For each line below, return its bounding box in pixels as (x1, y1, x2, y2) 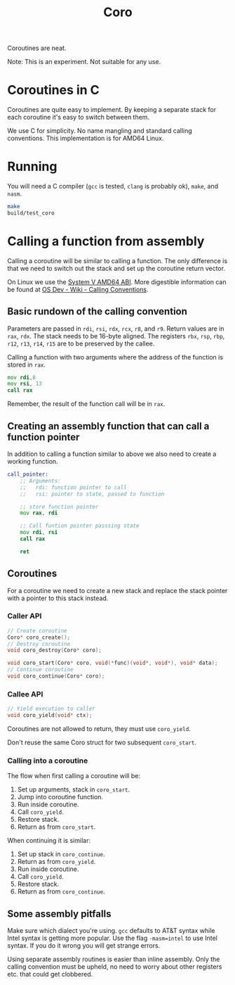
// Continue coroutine (7, 666, 74, 673)
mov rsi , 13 (7, 381, 42, 388)
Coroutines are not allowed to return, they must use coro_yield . (7, 725, 191, 733)
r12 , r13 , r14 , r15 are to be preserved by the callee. (7, 339, 155, 348)
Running (7, 159, 58, 174)
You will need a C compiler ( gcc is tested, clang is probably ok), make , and (7, 182, 219, 191)
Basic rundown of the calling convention (7, 305, 188, 317)
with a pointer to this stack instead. (7, 594, 109, 602)
